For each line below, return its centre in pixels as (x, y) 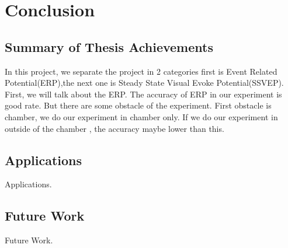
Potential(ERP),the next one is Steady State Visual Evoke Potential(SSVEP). (144, 83)
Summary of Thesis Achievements (109, 46)
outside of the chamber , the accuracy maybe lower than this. (114, 128)
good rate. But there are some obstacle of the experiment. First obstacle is (138, 105)
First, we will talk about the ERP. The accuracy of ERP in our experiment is (143, 94)
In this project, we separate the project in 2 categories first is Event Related (141, 71)
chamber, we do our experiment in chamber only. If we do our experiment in (141, 116)
